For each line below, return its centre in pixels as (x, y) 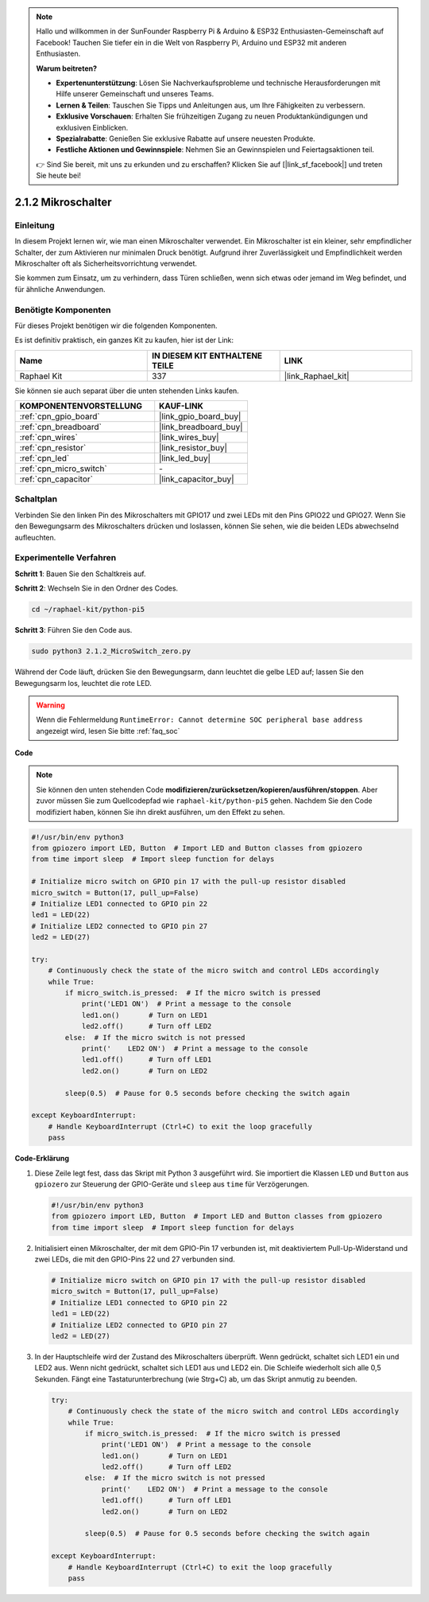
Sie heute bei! (58, 176)
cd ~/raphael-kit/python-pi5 (88, 610)
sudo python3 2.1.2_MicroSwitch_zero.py (111, 651)
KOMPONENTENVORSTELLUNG (81, 406)
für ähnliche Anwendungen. (60, 289)
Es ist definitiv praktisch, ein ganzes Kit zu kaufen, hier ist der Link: (124, 340)
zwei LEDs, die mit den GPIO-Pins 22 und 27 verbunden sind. (135, 1259)
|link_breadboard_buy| (201, 427)
